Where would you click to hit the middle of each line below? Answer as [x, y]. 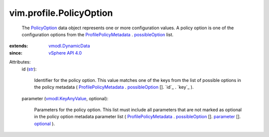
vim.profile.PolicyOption [61, 13]
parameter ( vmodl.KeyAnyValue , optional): [65, 98]
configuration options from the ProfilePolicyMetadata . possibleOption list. [98, 34]
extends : [19, 46]
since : [16, 53]
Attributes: [20, 62]
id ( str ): [29, 69]
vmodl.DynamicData [69, 46]
